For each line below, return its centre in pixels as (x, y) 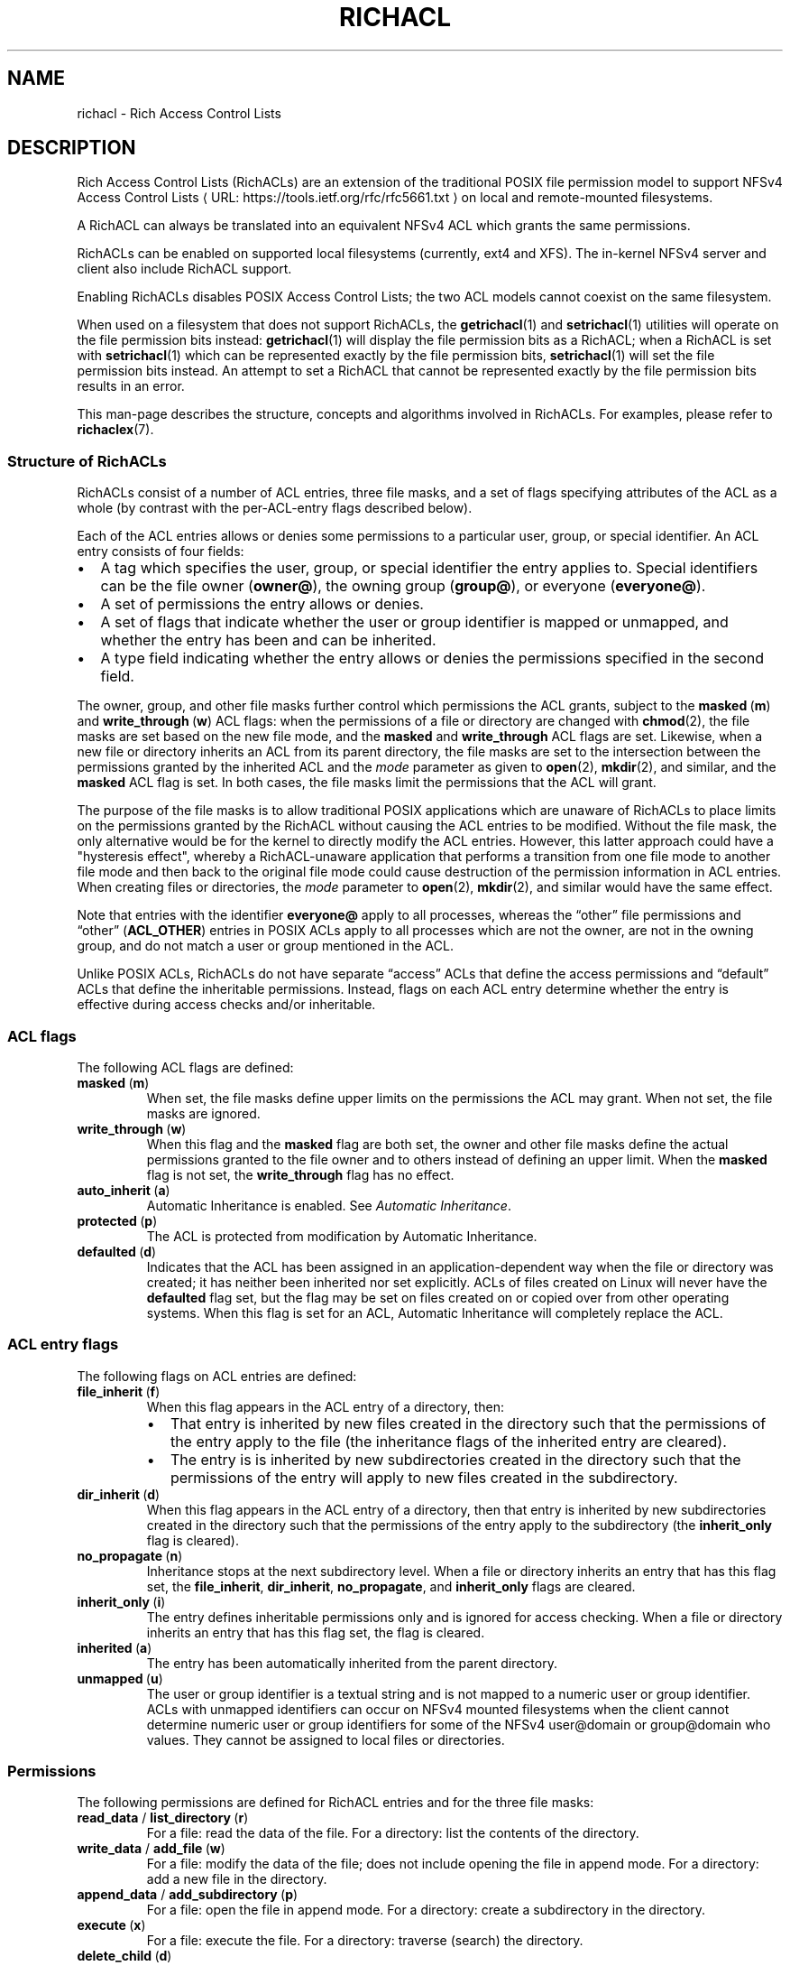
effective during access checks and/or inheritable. (226, 1005)
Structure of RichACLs (87, 461)
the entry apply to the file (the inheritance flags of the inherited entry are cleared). (448, 1441)
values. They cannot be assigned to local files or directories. (326, 1739)
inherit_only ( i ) (121, 1601)
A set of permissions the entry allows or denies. (262, 604)
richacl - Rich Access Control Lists (179, 113)
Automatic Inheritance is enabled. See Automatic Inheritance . (329, 1205)
